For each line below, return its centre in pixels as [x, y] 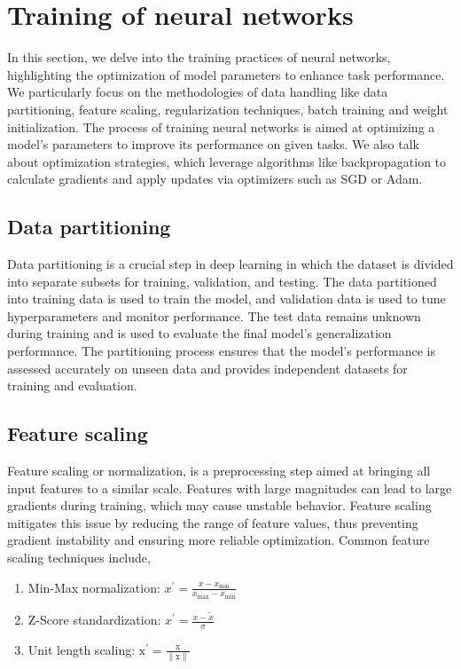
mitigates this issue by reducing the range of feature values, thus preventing [213, 522]
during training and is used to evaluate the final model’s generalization [199, 333]
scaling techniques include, [79, 557]
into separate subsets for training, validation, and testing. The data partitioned [222, 281]
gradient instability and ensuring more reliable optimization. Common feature [219, 540]
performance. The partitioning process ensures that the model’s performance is [221, 351]
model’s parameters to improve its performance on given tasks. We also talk [213, 144]
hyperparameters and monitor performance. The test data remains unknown [214, 315]
